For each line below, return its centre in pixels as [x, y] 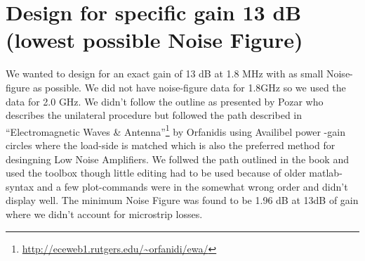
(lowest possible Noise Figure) [154, 40]
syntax [20, 186]
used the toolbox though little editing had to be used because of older [156, 173]
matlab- [326, 173]
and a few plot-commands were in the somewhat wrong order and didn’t [192, 186]
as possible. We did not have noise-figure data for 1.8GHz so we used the [189, 87]
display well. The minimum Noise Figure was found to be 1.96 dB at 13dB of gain [182, 200]
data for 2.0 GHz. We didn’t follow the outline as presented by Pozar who [165, 101]
